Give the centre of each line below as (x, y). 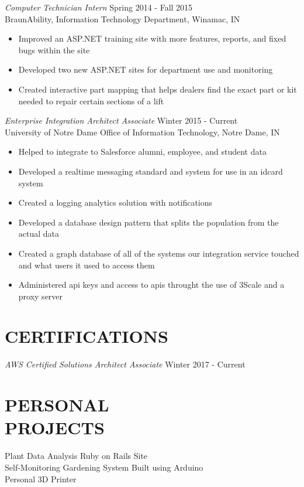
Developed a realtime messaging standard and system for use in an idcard (151, 171)
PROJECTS (55, 428)
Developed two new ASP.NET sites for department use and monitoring (146, 69)
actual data (39, 234)
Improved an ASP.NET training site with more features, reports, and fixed (152, 38)
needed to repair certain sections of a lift (91, 101)
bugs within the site (54, 50)
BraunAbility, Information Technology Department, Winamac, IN (122, 18)
